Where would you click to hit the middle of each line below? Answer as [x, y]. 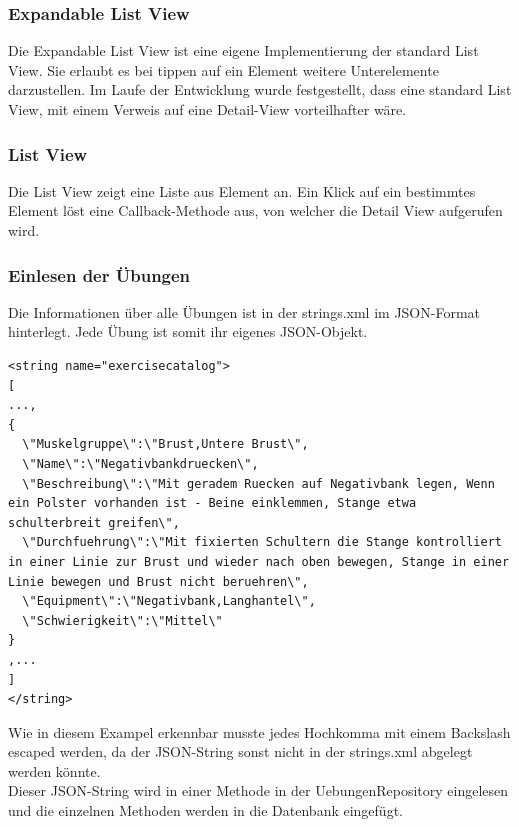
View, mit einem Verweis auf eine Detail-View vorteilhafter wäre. [207, 109]
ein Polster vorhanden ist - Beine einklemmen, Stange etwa [212, 503]
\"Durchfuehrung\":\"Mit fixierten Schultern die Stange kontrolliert [262, 542]
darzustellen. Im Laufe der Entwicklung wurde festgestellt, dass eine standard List [260, 89]
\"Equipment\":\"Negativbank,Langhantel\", [169, 601]
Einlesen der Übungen [99, 274]
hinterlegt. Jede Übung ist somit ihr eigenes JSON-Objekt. [188, 331]
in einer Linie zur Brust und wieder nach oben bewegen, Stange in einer [259, 561]
